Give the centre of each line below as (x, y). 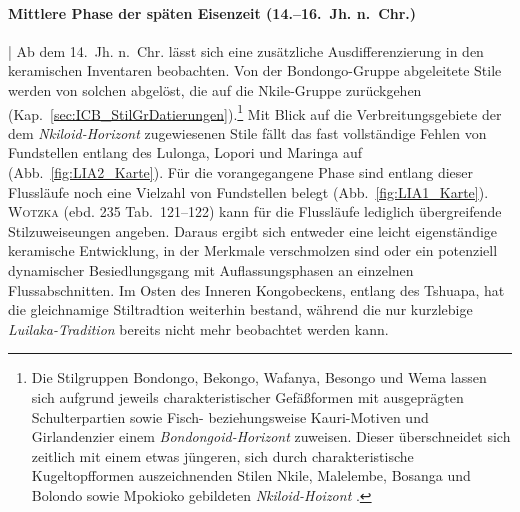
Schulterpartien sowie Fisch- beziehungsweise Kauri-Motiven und (230, 416)
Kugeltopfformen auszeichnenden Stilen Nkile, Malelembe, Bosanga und (251, 475)
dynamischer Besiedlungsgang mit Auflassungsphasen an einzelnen (211, 269)
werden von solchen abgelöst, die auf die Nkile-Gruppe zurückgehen (215, 89)
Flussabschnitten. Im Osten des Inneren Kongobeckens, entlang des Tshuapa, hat (256, 289)
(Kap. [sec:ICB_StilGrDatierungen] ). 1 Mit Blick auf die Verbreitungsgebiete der (255, 112)
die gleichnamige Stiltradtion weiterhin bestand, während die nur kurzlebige (240, 309)
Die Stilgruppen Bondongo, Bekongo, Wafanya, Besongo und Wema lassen (259, 377)
